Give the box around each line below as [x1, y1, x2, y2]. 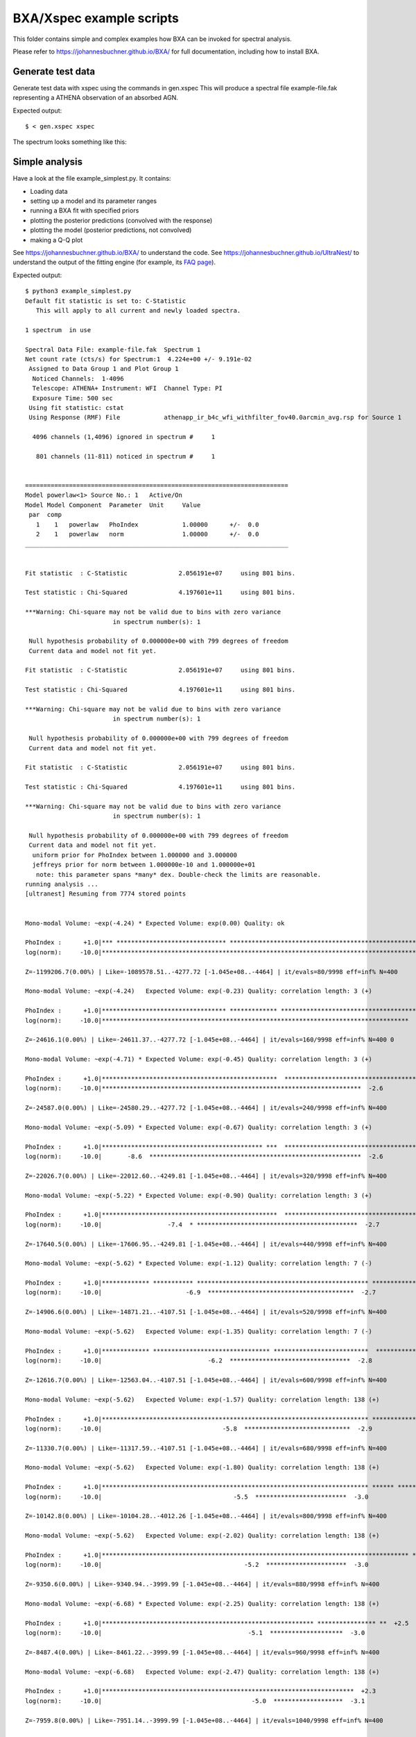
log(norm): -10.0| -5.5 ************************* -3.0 [25, 1492, 369, 1501]
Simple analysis [12, 156, 83, 168]
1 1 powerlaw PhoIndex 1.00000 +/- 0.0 [35, 520, 259, 528]
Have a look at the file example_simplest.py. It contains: [12, 174, 171, 183]
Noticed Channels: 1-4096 [32, 374, 124, 382]
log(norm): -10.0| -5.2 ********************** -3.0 [25, 1561, 369, 1569]
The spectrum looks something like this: [12, 138, 128, 146]
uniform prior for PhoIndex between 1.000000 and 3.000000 [32, 851, 237, 859]
